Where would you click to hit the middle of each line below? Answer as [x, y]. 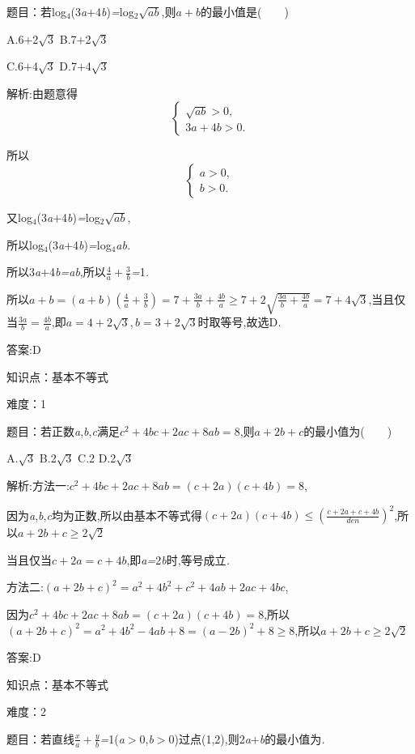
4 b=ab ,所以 [78, 272]
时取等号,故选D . [239, 322]
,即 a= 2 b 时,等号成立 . [178, 559]
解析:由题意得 [42, 93]
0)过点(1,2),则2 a [210, 738]
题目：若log [36, 11]
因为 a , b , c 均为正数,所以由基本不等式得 [104, 515]
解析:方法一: [38, 486]
